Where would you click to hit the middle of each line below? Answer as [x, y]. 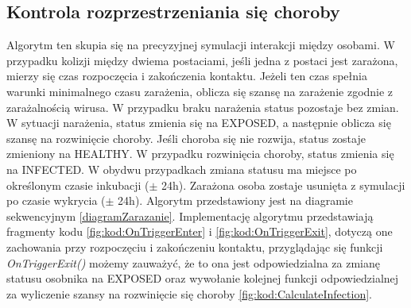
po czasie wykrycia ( [56, 200]
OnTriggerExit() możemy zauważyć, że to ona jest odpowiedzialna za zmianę [193, 262]
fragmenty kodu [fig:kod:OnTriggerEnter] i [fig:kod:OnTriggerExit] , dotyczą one [200, 231]
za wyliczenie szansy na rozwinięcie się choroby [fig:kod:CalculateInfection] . [189, 293]
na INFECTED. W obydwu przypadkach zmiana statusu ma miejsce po [182, 169]
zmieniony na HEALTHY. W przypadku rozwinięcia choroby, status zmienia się [200, 154]
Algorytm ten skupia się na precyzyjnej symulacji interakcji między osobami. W [201, 45]
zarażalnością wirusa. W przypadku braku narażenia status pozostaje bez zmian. [203, 107]
